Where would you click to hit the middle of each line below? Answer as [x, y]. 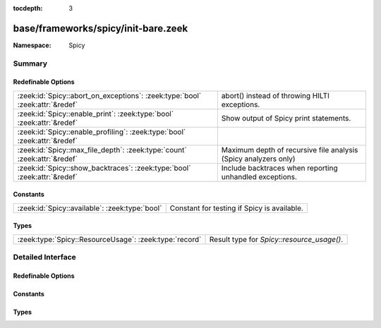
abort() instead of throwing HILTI [275, 95]
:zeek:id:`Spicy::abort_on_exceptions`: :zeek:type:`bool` [109, 95]
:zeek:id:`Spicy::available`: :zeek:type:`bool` [90, 208]
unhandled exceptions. [259, 176]
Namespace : [32, 45]
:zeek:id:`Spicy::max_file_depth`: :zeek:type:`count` [102, 150]
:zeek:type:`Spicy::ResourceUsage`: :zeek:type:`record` [109, 239]
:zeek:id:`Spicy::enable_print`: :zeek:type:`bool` [96, 114]
